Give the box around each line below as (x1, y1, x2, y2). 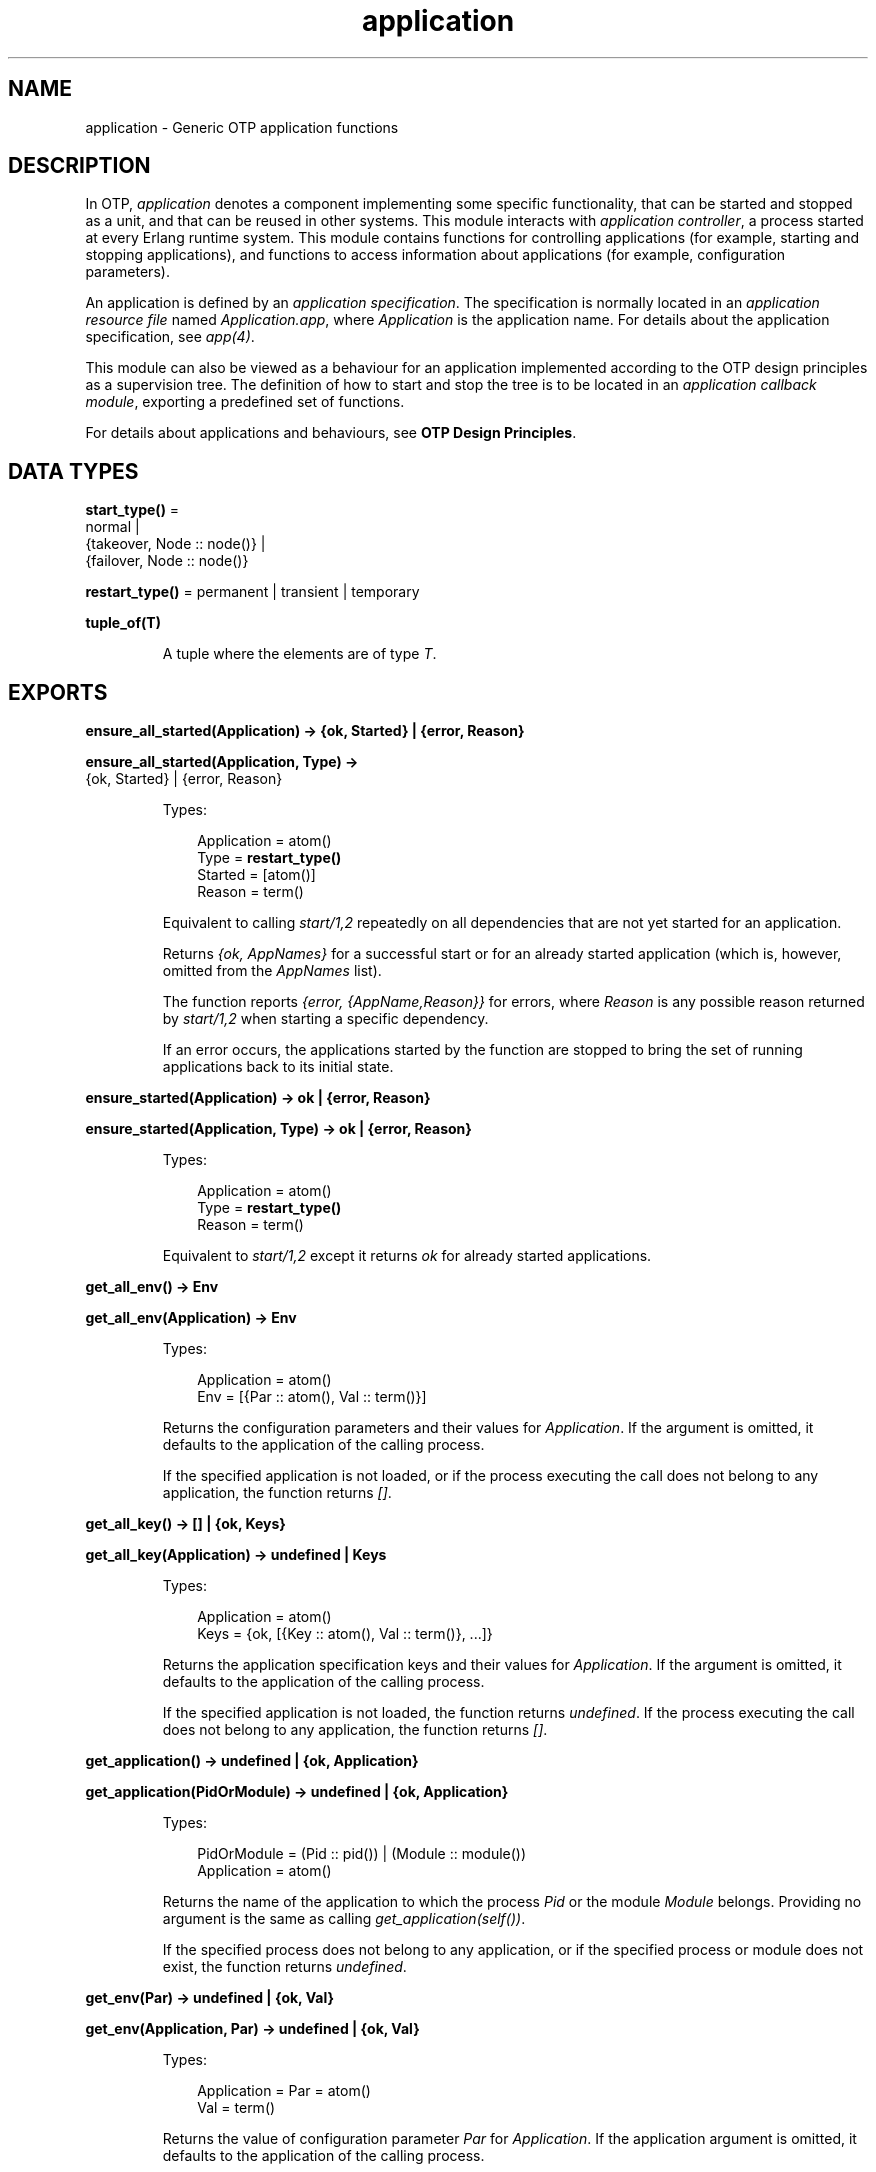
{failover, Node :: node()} (85, 552, 249, 570)
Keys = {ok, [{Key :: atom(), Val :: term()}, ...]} (197, 1625, 493, 1643)
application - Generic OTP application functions (85, 118, 399, 136)
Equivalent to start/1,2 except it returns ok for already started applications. (162, 1247, 652, 1265)
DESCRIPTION (8, 153, 151, 179)
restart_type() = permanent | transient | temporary (85, 583, 420, 601)
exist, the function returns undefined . (162, 1958, 407, 1976)
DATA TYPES (8, 458, 139, 484)
